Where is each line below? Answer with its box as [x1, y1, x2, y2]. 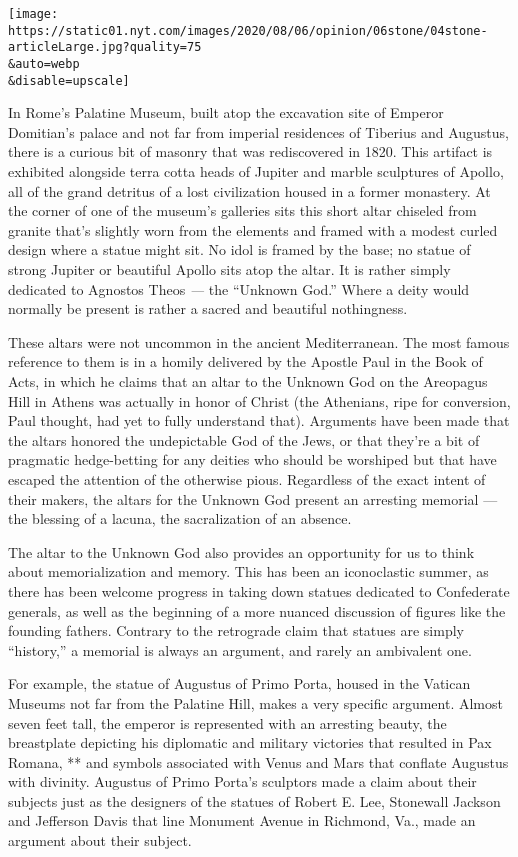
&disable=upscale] [8, 73, 130, 88]
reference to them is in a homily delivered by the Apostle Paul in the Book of [8, 351, 483, 372]
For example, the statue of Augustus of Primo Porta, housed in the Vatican [8, 673, 471, 694]
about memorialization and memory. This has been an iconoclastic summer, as [8, 561, 489, 582]
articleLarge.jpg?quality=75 [8, 40, 202, 55]
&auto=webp [8, 56, 80, 71]
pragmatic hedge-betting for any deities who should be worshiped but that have [8, 449, 497, 470]
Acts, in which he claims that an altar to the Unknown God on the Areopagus [8, 371, 488, 391]
